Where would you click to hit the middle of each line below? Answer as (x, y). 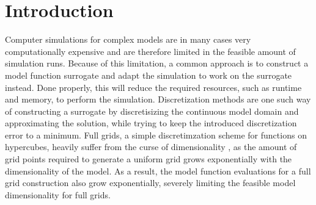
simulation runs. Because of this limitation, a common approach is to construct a (157, 63)
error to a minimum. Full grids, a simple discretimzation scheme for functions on (156, 135)
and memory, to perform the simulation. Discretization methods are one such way (158, 99)
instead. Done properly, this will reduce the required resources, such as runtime (153, 87)
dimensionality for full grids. (58, 194)
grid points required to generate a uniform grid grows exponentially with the (149, 159)
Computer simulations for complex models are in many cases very (128, 39)
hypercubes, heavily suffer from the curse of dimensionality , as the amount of (151, 147)
